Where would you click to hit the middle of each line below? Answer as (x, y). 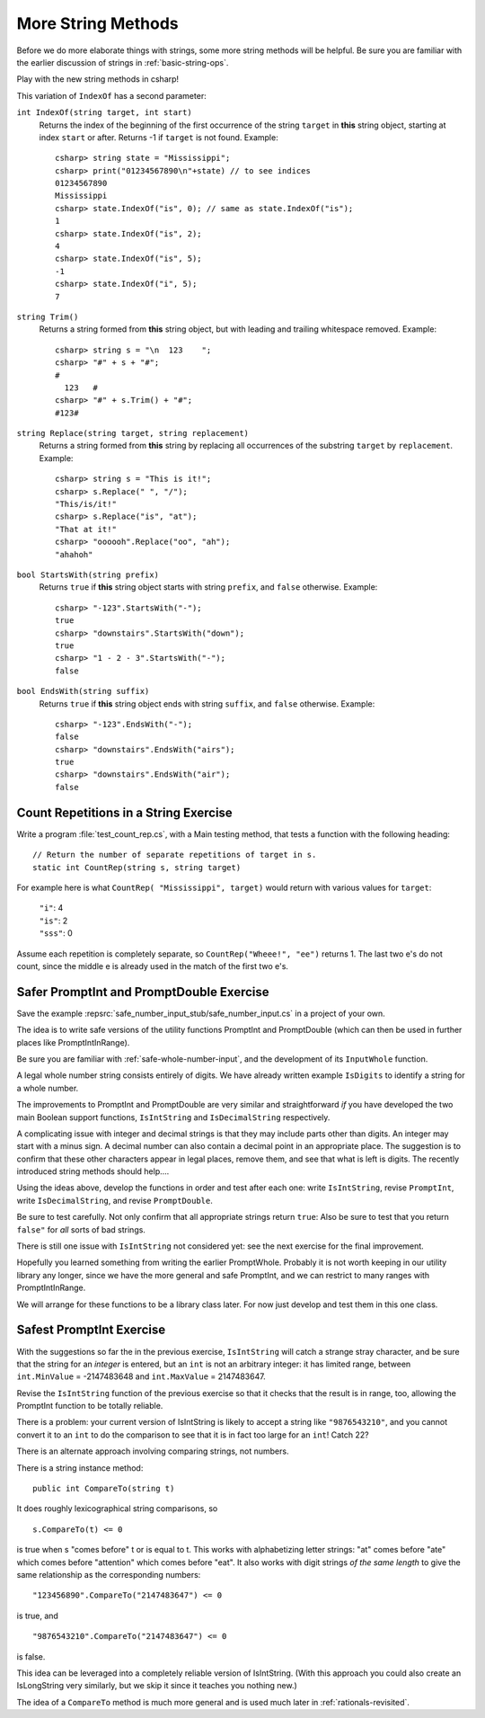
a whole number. (48, 1088)
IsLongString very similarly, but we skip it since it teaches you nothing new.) (157, 1686)
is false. (31, 1656)
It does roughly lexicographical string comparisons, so (117, 1509)
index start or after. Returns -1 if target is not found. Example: (159, 137)
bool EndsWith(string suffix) (83, 691)
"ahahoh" (74, 554)
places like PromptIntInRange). (73, 1042)
